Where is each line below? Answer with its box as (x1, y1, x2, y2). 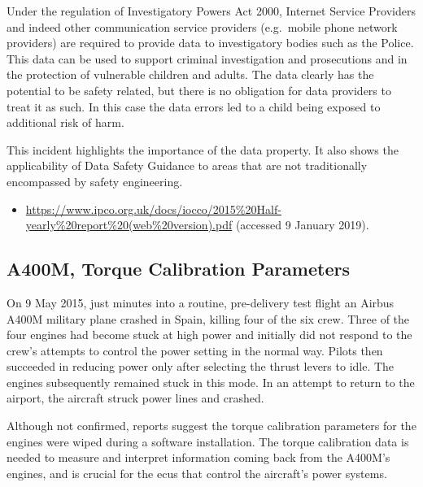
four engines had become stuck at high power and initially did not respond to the (7, 326, 412, 343)
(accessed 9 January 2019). (235, 216, 369, 233)
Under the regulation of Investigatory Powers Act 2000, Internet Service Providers (7, 2, 416, 19)
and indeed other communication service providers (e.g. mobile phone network (7, 18, 398, 35)
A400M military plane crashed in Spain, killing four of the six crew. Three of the (7, 310, 410, 327)
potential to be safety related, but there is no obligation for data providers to (7, 81, 391, 98)
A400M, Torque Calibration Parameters (7, 256, 350, 281)
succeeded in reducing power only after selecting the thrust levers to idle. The (7, 358, 395, 375)
